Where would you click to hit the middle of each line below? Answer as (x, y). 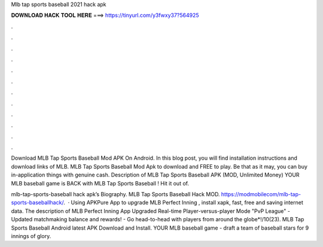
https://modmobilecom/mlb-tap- (261, 194)
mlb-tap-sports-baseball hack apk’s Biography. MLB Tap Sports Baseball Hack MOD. (115, 194)
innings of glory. (31, 236)
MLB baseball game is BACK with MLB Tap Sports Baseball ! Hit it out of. (100, 183)
